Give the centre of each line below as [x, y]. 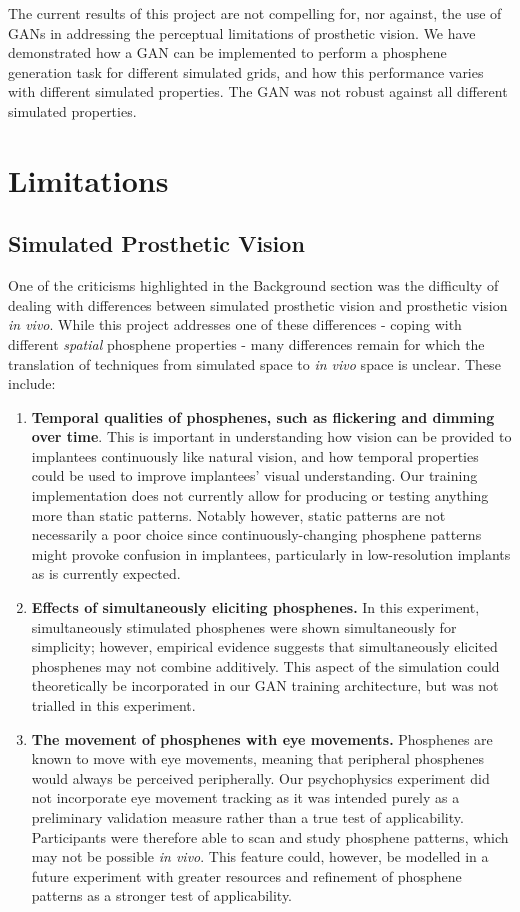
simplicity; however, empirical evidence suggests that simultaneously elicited [264, 646]
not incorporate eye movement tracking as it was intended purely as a [245, 797]
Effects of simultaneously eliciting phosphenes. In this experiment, [255, 607]
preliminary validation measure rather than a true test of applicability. [247, 816]
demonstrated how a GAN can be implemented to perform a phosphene [227, 52]
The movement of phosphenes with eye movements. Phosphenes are [262, 738]
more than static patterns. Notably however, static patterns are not [238, 514]
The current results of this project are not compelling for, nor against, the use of [255, 13]
